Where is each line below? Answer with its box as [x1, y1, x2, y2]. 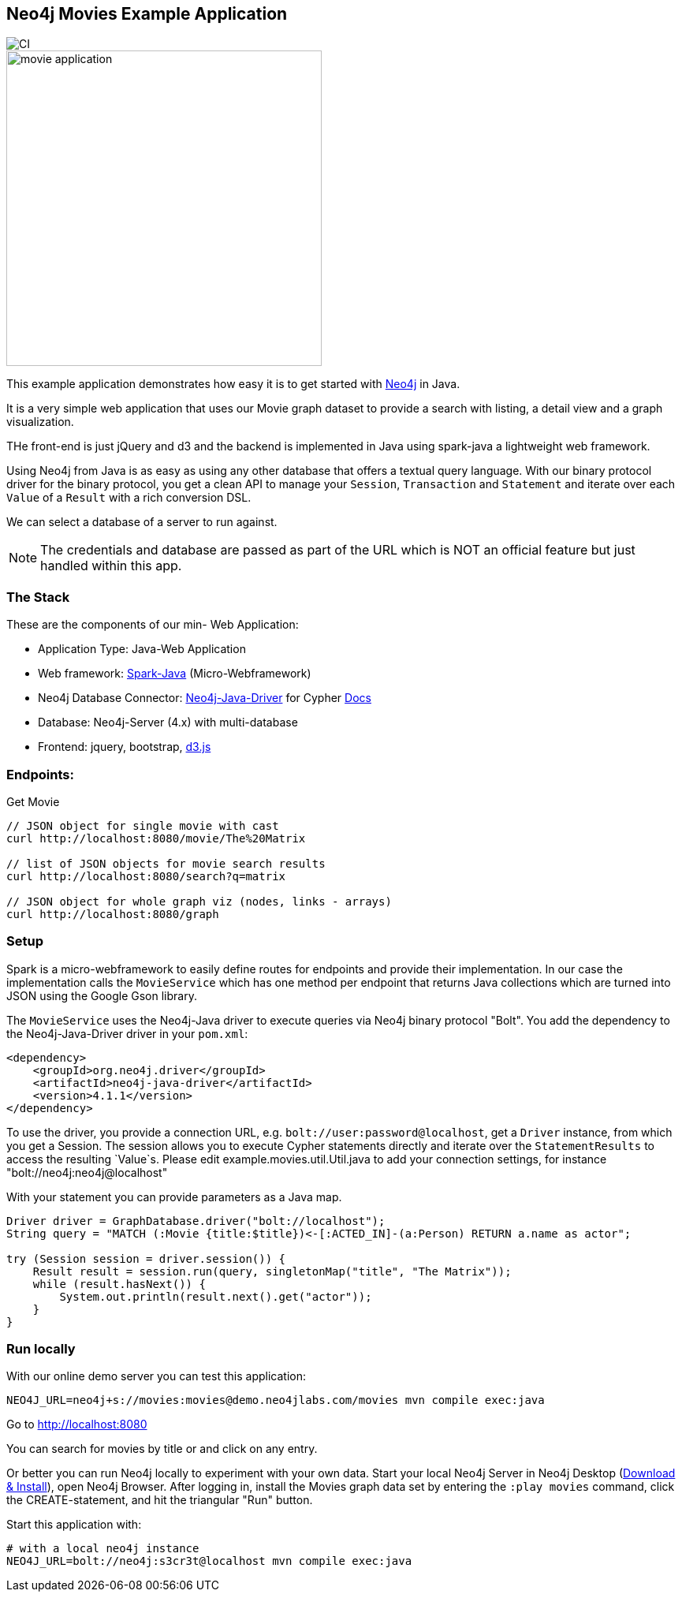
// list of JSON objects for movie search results [6, 857, 326, 870]
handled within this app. [40, 558, 182, 574]
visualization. [6, 415, 74, 429]
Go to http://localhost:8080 [6, 1417, 147, 1432]
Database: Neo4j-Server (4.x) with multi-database [38, 715, 298, 730]
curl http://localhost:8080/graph [6, 907, 219, 920]
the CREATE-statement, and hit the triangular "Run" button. [6, 1493, 313, 1507]
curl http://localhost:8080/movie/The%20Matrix [6, 831, 306, 845]
